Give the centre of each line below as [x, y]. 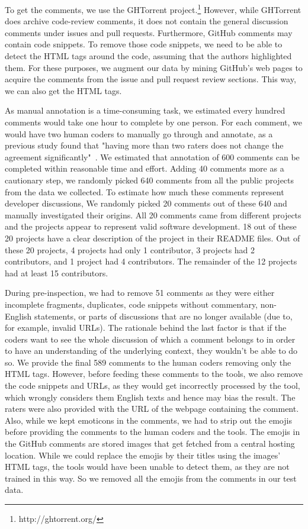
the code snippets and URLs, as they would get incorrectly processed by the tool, [153, 386]
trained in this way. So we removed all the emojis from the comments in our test [151, 478]
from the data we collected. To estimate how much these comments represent [145, 191]
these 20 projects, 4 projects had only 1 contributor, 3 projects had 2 [130, 249]
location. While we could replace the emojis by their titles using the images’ [143, 455]
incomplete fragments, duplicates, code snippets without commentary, [131, 304]
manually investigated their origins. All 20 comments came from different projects [153, 214]
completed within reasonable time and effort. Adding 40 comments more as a [145, 168]
